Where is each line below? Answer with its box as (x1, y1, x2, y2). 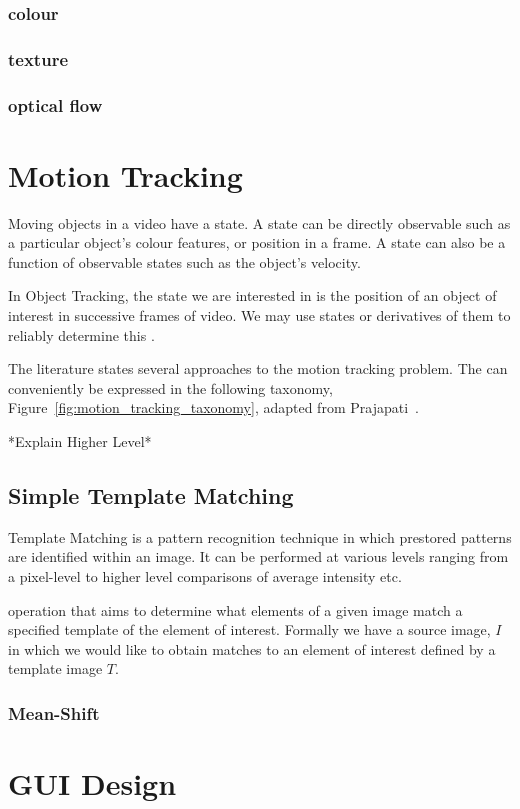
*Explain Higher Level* (8, 431, 152, 451)
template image (8, 658, 103, 679)
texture (8, 46, 69, 71)
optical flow (8, 92, 103, 117)
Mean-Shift (8, 700, 100, 725)
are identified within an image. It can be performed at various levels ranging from (8, 546, 509, 567)
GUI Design (8, 762, 177, 803)
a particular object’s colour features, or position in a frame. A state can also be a (8, 232, 506, 253)
